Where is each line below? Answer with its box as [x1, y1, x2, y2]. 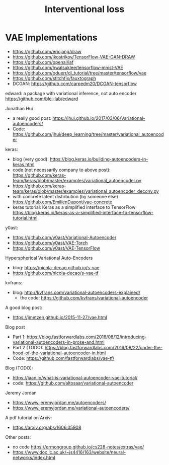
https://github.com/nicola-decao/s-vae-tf [12, 270, 99, 276]
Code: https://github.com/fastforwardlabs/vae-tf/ [12, 355, 115, 361]
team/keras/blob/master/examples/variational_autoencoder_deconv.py [12, 188, 159, 194]
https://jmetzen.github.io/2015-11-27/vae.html [12, 314, 107, 320]
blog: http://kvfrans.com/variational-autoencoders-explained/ [12, 289, 141, 295]
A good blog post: [5, 304, 43, 311]
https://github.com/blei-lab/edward [5, 96, 78, 102]
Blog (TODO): [5, 365, 33, 371]
